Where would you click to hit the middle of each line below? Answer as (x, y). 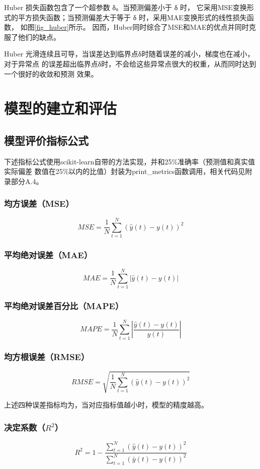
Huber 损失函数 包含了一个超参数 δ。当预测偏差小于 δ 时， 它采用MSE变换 (125, 7)
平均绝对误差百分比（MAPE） (64, 306)
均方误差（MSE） (39, 203)
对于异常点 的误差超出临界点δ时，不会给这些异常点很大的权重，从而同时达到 (130, 63)
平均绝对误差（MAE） (48, 254)
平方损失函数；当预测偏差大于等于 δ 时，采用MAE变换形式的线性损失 (132, 17)
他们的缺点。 (39, 37)
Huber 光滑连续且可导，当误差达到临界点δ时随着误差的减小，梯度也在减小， (129, 54)
